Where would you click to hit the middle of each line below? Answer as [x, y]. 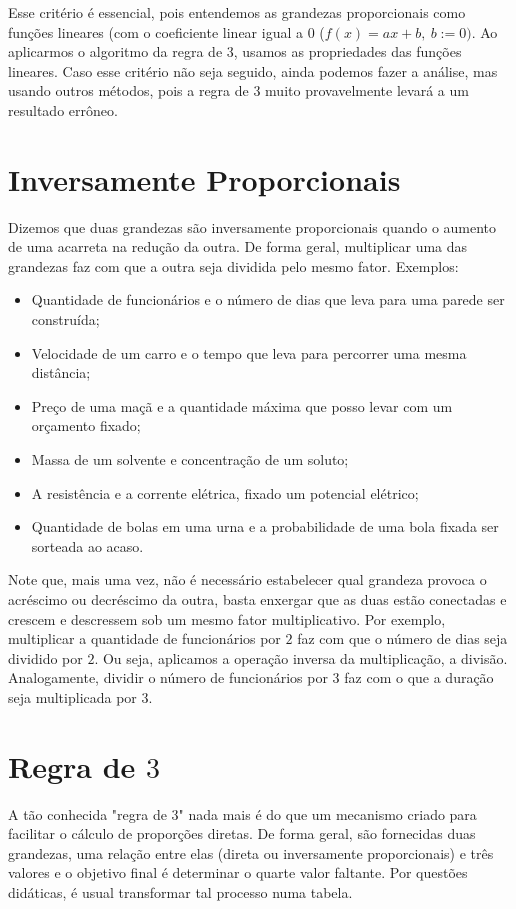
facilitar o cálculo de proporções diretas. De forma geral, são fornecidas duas [242, 833]
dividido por [45, 657]
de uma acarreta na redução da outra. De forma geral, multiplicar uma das [238, 246]
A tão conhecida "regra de [87, 813]
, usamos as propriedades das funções [347, 51]
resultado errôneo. [63, 109]
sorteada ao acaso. [87, 545]
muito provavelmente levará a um [367, 90]
